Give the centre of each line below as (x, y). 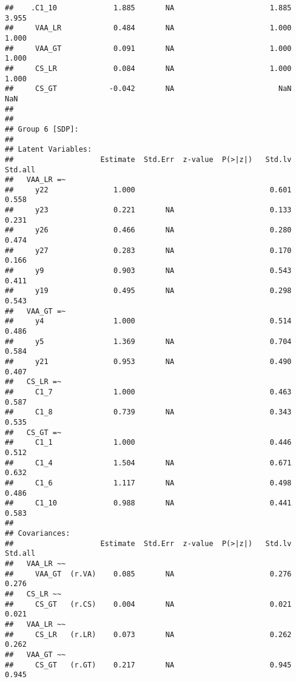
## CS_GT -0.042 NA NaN (148, 89)
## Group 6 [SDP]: (42, 129)
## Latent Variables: (49, 150)
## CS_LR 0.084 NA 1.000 (148, 68)
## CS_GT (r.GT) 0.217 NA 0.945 (148, 665)
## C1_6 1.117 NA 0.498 (148, 483)
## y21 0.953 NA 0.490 (148, 361)
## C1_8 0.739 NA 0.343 (148, 412)
